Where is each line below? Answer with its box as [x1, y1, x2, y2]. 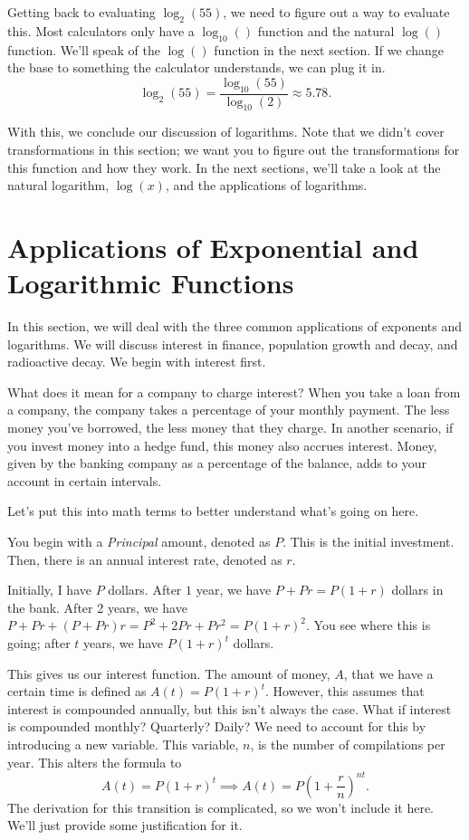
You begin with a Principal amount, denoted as [7, 532, 271, 551]
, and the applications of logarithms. [165, 176, 368, 195]
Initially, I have [7, 580, 91, 599]
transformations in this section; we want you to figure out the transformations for [7, 140, 460, 158]
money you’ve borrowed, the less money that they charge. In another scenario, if [7, 418, 454, 437]
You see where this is [313, 616, 431, 635]
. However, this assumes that [265, 682, 425, 701]
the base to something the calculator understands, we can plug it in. [7, 58, 386, 77]
